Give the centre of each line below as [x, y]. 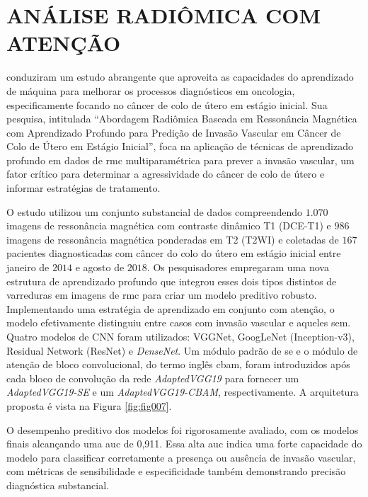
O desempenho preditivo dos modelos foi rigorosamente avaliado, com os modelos [183, 429]
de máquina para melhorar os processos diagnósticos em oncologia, [151, 90]
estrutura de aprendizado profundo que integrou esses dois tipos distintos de [172, 281]
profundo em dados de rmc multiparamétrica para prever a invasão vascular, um [180, 160]
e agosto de [100, 267]
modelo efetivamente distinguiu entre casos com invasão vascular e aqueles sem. [179, 322]
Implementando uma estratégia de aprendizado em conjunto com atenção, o [171, 308]
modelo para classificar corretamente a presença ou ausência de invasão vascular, [181, 457]
